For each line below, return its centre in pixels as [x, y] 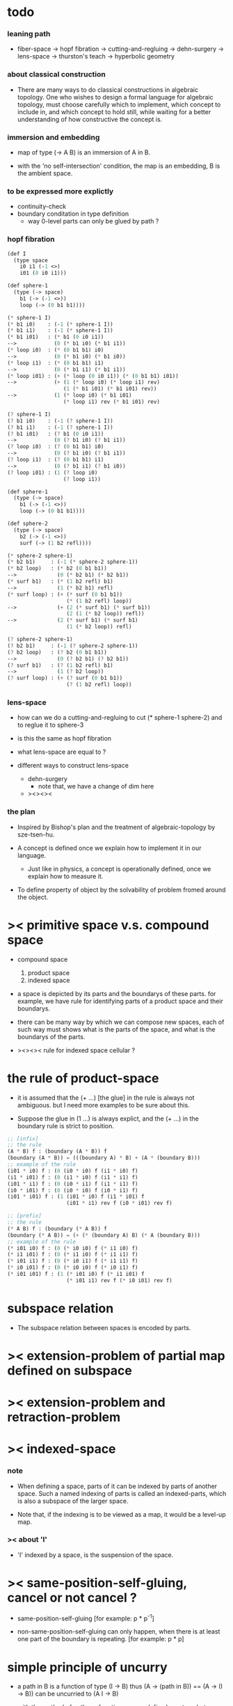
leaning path [29, 34]
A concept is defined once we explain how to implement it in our [109, 848]
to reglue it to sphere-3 [50, 725]
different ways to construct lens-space [73, 766]
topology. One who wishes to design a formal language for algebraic [115, 97]
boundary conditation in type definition [73, 214]
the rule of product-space [83, 1078]
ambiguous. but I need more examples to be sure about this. [103, 1105]
